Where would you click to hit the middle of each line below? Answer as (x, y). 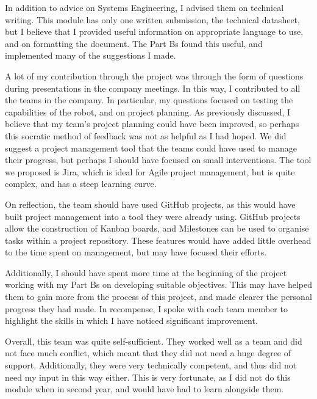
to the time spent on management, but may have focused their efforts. (136, 252)
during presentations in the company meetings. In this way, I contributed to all (153, 88)
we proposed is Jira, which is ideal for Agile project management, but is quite (150, 171)
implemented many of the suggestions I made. (91, 55)
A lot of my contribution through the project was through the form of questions (154, 75)
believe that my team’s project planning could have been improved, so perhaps (152, 124)
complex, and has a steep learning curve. (81, 184)
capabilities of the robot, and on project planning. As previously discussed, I (148, 112)
